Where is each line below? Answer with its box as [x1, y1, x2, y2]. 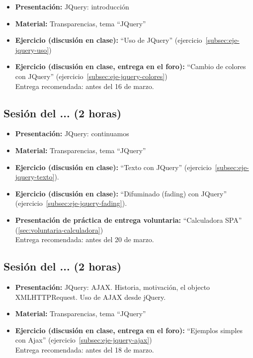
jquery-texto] [15, 172, 55, 182]
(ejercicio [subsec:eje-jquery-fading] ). [15, 198, 127, 208]
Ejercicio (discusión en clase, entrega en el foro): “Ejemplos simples [15, 325, 243, 335]
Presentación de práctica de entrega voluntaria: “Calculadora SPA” [15, 214, 242, 225]
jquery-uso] [15, 44, 49, 55]
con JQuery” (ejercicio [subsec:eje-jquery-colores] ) [15, 71, 168, 81]
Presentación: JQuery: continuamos [15, 128, 129, 139]
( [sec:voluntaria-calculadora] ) [15, 224, 103, 235]
